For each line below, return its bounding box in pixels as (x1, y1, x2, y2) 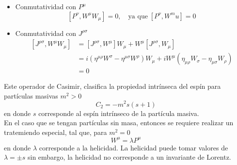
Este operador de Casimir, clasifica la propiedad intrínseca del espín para (4, 81, 221, 91)
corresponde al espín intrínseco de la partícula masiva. (38, 108, 199, 118)
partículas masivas (4, 90, 58, 100)
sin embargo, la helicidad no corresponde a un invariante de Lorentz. (27, 152, 231, 162)
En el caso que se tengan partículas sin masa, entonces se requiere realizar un (4, 117, 234, 128)
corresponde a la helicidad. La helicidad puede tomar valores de (39, 142, 228, 152)
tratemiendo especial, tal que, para (4, 127, 107, 137)
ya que (128, 13, 148, 20)
